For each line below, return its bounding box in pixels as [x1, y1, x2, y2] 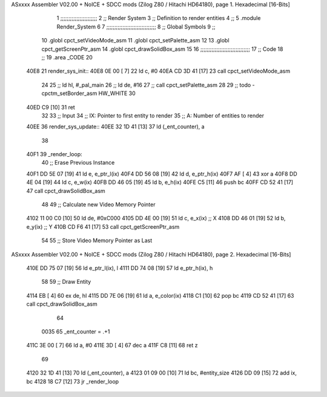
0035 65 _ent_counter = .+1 [41, 327, 110, 335]
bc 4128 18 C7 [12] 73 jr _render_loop [26, 378, 119, 385]
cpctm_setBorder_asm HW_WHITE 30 [41, 90, 136, 97]
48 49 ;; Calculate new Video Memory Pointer [41, 201, 156, 208]
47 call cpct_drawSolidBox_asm [26, 187, 105, 194]
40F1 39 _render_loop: [26, 151, 83, 158]
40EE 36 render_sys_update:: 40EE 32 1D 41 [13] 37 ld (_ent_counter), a [26, 123, 205, 130]
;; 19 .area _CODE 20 [41, 53, 93, 61]
